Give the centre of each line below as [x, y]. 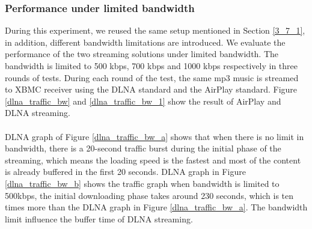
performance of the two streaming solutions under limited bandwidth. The [142, 54]
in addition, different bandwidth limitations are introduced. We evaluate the [145, 42]
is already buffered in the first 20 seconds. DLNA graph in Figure [125, 172]
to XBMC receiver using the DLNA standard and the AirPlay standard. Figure [151, 89]
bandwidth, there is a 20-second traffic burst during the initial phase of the [143, 148]
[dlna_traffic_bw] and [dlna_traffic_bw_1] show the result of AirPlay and [143, 101]
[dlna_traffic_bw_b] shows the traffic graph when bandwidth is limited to [142, 183]
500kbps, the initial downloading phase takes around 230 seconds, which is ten [149, 195]
